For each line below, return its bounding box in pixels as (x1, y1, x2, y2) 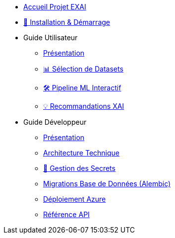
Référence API (43, 210, 90, 219)
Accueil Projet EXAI (23, 2, 86, 11)
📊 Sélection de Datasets (43, 65, 123, 73)
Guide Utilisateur (23, 33, 78, 42)
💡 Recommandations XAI (43, 102, 124, 110)
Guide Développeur (23, 118, 87, 126)
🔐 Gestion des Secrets (43, 164, 116, 172)
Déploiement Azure (43, 195, 106, 203)
